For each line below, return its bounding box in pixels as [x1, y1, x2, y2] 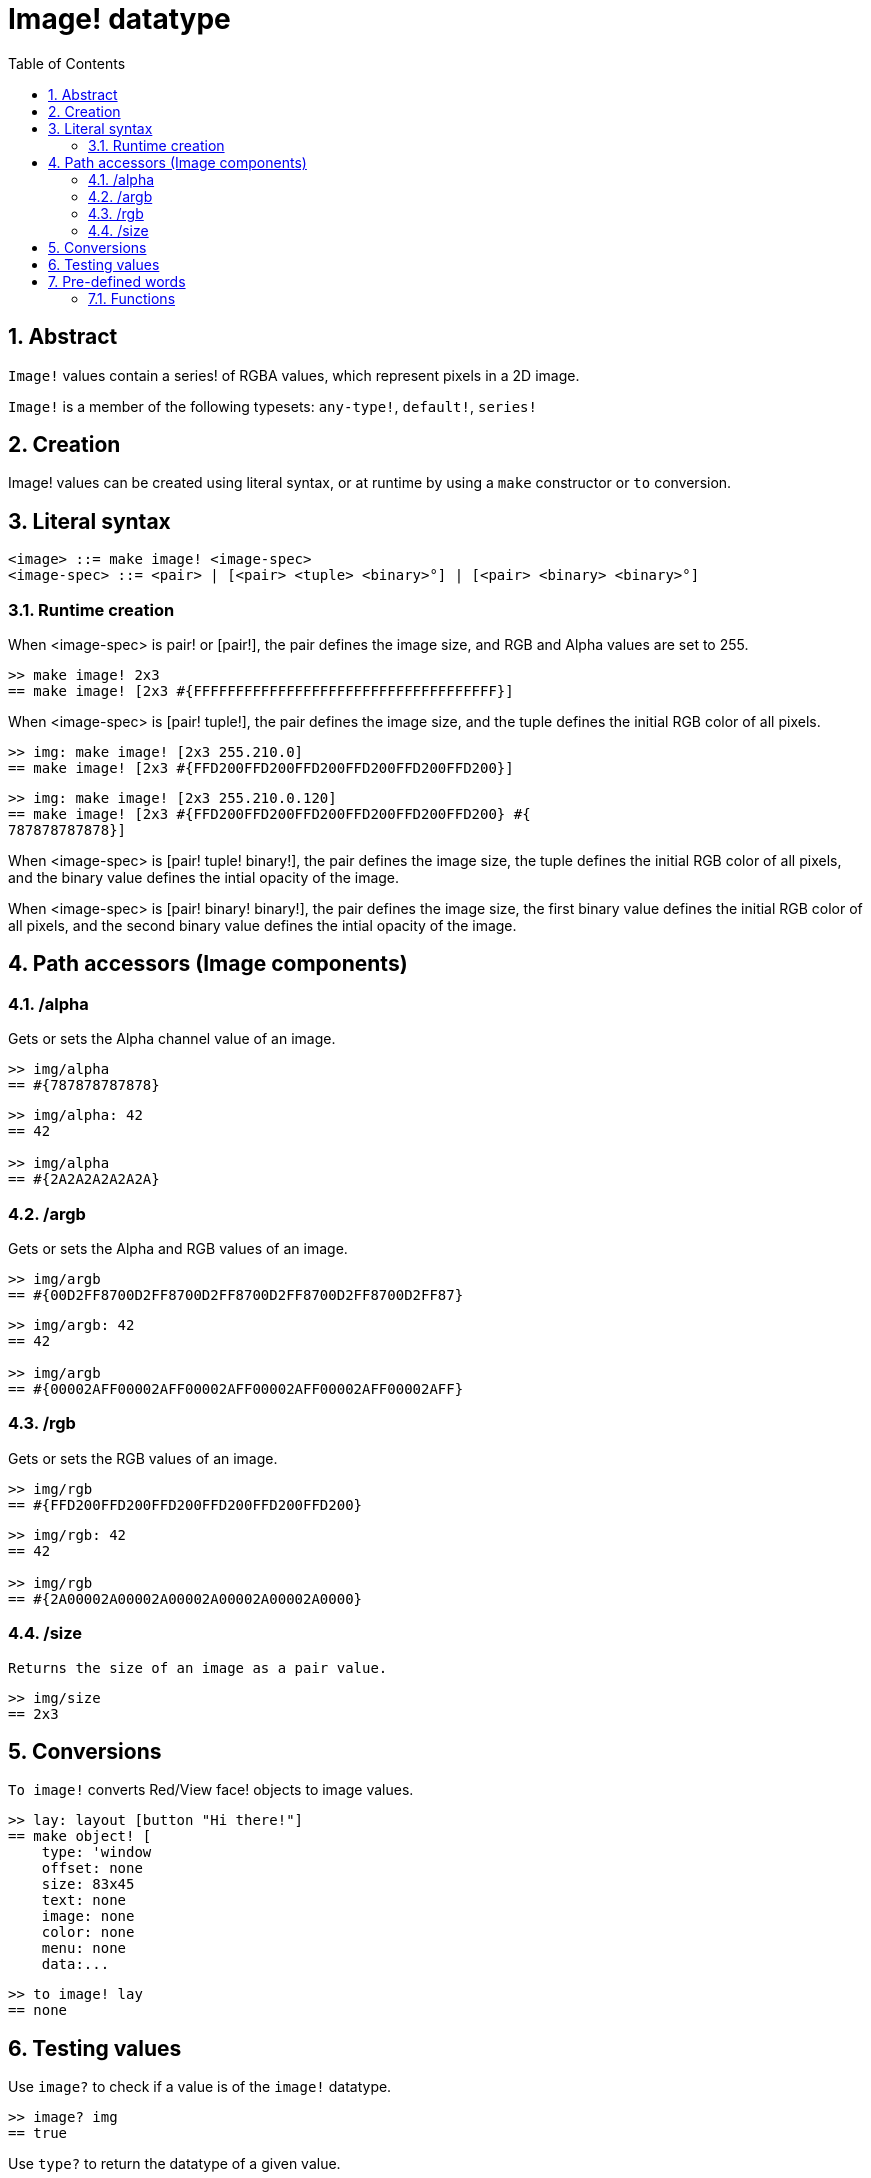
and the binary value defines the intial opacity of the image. [8, 869, 400, 887]
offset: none [41, 1860, 143, 1877]
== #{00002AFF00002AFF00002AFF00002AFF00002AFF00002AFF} [8, 1381, 464, 1397]
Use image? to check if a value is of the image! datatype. [8, 2078, 392, 2096]
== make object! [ [8, 1828, 152, 1845]
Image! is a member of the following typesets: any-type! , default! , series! [8, 397, 537, 415]
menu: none [41, 1940, 127, 1957]
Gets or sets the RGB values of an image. [8, 1449, 278, 1467]
